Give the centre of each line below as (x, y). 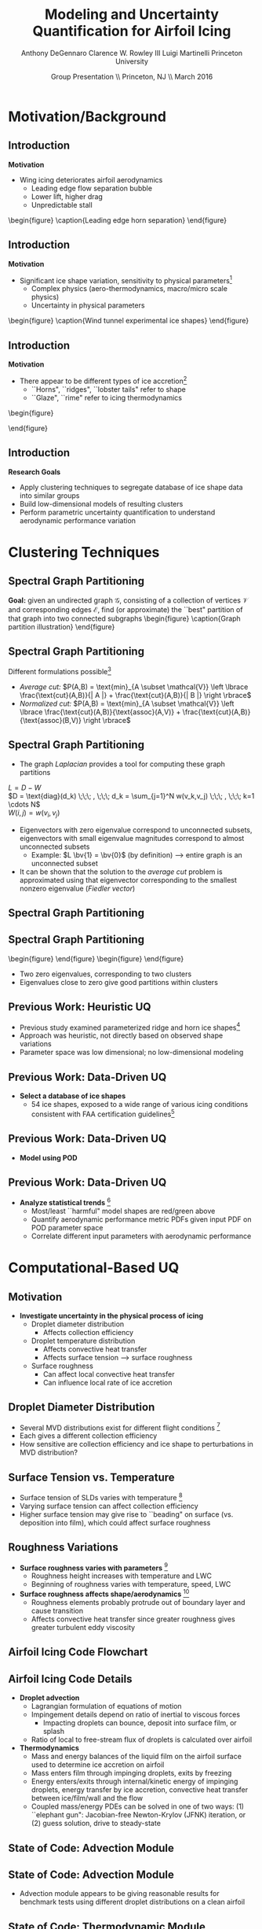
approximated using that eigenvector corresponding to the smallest (128, 880)
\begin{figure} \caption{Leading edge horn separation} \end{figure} (118, 220)
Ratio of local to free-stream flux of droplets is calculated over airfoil (142, 1739)
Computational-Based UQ (94, 1268)
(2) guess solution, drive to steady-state (96, 1824)
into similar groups (49, 495)
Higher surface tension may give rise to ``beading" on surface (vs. (126, 1514)
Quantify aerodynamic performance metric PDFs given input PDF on (141, 1219)
